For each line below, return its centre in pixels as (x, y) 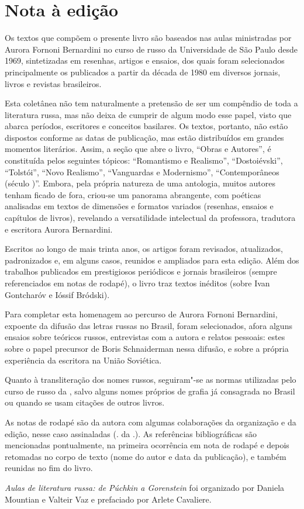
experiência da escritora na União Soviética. (83, 360)
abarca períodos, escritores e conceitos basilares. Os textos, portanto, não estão (146, 126)
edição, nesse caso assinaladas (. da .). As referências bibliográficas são (131, 433)
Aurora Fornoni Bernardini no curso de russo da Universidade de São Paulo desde (151, 49)
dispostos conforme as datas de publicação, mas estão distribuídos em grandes (144, 137)
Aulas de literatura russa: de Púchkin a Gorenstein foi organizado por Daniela (145, 487)
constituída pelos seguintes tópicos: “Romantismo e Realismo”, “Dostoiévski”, (144, 160)
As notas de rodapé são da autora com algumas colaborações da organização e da (151, 422)
